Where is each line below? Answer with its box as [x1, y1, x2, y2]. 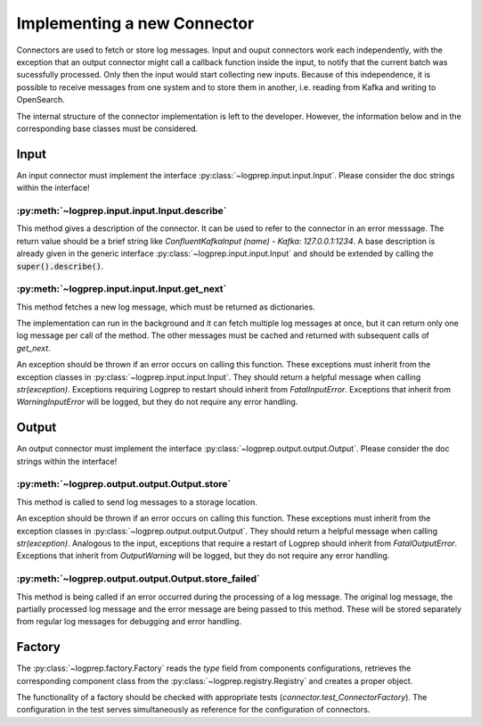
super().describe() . [16, 260, 104, 271]
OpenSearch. [16, 95, 66, 105]
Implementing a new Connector [16, 13, 255, 33]
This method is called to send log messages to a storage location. [16, 496, 258, 507]
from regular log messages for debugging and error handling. [16, 616, 242, 627]
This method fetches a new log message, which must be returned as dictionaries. [16, 301, 315, 312]
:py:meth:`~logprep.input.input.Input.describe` [16, 204, 227, 217]
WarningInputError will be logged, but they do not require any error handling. [16, 397, 298, 408]
